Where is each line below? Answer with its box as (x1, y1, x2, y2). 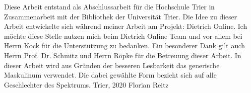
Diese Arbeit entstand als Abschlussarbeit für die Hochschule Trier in (4, 1, 215, 11)
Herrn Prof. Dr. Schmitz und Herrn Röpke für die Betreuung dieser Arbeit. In (4, 50, 242, 60)
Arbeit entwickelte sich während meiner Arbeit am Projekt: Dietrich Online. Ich (4, 21, 247, 31)
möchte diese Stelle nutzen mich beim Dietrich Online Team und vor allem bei (4, 30, 243, 41)
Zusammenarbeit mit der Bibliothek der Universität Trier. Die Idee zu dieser (4, 11, 237, 21)
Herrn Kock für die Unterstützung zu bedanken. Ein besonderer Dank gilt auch (4, 40, 245, 51)
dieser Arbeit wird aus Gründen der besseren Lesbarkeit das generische (4, 60, 220, 70)
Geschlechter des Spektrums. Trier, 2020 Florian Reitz (4, 79, 169, 90)
